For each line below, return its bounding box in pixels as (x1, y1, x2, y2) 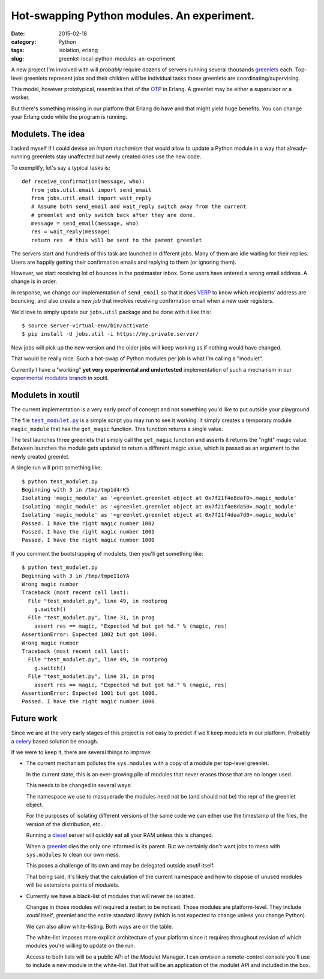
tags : (11, 47, 25, 54)
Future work (11, 713, 58, 724)
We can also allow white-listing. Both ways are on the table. (26, 923, 173, 930)
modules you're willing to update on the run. (26, 942, 135, 950)
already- (286, 144, 308, 152)
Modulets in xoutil (11, 390, 80, 400)
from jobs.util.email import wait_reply (31, 195, 152, 201)
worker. (11, 94, 30, 101)
